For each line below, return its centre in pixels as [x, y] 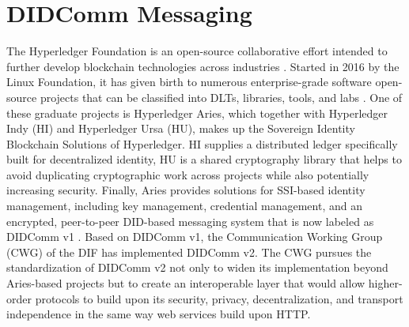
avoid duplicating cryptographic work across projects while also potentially [188, 174]
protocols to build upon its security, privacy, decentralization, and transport [219, 298]
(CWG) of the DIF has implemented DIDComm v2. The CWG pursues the [189, 252]
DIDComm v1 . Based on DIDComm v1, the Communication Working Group [195, 237]
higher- [385, 283]
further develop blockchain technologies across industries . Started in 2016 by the [203, 66]
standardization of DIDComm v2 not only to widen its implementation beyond [197, 267]
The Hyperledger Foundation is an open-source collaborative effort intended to [197, 51]
